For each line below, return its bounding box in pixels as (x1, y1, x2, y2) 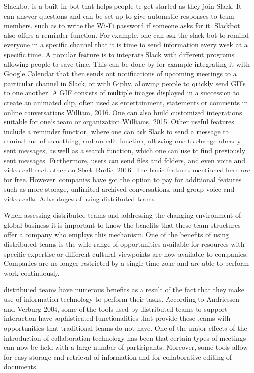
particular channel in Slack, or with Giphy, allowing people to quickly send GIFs (4, 78, 246, 88)
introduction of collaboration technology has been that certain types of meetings (4, 332, 246, 343)
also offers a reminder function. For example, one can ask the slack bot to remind (4, 29, 249, 40)
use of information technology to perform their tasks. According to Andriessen (4, 294, 239, 304)
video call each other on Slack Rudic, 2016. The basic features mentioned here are (4, 165, 250, 175)
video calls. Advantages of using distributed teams (4, 193, 155, 203)
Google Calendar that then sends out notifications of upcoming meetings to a (4, 68, 237, 79)
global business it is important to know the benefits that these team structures (4, 220, 241, 230)
